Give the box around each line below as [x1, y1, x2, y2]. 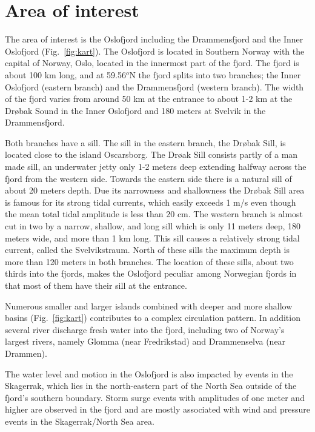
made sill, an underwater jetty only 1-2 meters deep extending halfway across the [5, 160, 307, 173]
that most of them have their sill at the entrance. [5, 279, 187, 291]
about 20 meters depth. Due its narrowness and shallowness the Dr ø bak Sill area [5, 184, 305, 197]
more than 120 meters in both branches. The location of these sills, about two [5, 255, 294, 268]
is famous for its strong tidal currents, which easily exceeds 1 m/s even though [5, 195, 296, 208]
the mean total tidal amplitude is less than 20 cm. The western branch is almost [5, 208, 303, 220]
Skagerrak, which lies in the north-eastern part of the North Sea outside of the [5, 379, 297, 392]
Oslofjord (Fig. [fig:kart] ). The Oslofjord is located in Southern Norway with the [5, 44, 305, 57]
